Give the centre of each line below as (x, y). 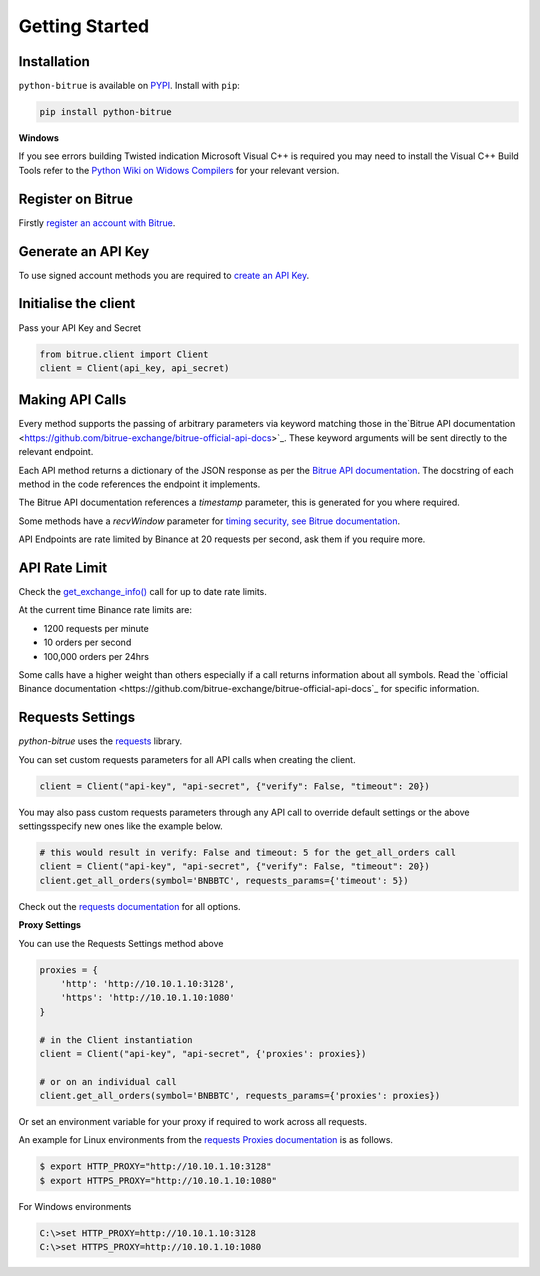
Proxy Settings (50, 925)
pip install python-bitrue (105, 112)
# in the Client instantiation (116, 1039)
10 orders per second (87, 642)
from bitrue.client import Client (124, 354)
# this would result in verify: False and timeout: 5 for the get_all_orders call (248, 853)
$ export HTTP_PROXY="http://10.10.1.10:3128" (155, 1166)
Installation (54, 61)
